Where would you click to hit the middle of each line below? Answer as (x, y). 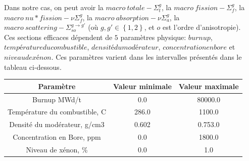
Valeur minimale (142, 86)
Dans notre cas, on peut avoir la (54, 7)
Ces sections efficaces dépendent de (58, 37)
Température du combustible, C (57, 112)
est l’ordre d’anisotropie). (202, 27)
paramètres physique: (153, 37)
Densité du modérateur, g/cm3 (57, 124)
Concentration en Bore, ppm (57, 137)
